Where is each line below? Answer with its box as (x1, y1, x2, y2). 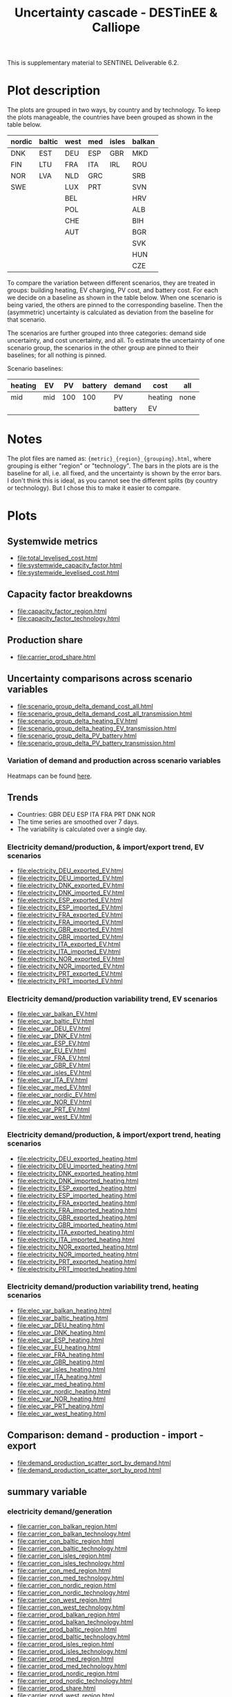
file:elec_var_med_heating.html (17, 1379, 106, 1388)
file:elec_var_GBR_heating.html (17, 1358, 105, 1366)
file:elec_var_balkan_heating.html (17, 1306, 112, 1314)
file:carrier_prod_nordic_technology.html (17, 1677, 133, 1685)
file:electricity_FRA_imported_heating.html (17, 1206, 137, 1214)
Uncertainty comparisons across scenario (7, 673, 193, 684)
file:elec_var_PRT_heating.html (17, 1401, 104, 1410)
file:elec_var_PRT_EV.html (17, 1105, 90, 1114)
